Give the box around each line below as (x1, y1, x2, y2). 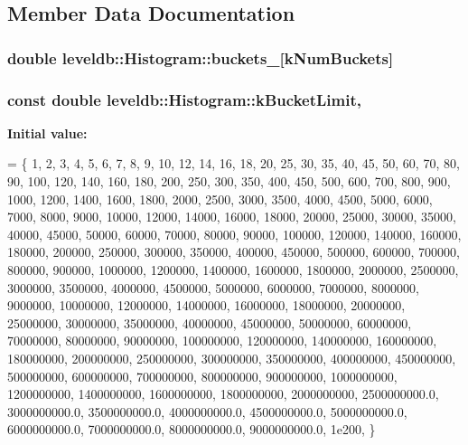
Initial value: (7, 123, 88, 142)
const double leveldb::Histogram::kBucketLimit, (7, 88, 361, 110)
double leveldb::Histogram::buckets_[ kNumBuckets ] (7, 46, 394, 69)
